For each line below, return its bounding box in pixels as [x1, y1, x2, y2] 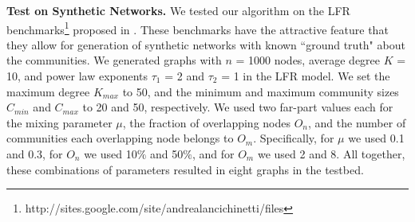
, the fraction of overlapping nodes [122, 114, 290, 130]
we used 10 [84, 146, 137, 162]
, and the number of [308, 114, 406, 130]
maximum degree [6, 83, 90, 99]
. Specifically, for [253, 130, 334, 146]
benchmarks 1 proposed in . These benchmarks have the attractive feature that [6, 18, 389, 37]
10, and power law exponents [6, 68, 148, 84]
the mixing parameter [6, 114, 113, 130]
